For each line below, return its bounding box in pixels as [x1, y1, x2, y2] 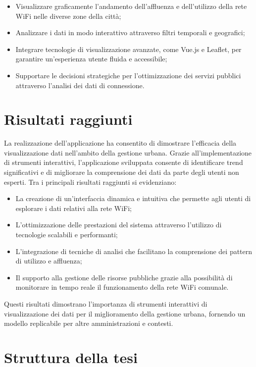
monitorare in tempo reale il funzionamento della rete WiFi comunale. [15, 282, 229, 292]
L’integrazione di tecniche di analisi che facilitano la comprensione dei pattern [15, 246, 253, 256]
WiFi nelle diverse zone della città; [15, 10, 121, 21]
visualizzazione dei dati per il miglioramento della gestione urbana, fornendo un [4, 308, 246, 318]
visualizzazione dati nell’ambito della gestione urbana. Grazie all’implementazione [4, 147, 252, 157]
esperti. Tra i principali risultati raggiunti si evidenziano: [4, 176, 177, 187]
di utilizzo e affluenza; [15, 256, 82, 266]
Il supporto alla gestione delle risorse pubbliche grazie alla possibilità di [15, 272, 233, 282]
